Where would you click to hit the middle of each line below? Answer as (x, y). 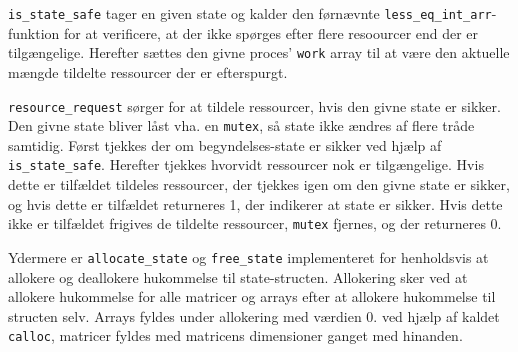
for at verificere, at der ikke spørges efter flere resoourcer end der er (271, 32)
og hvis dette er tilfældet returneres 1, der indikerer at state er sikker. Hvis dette (255, 203)
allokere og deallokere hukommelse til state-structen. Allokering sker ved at (238, 276)
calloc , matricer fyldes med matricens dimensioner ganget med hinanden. (235, 335)
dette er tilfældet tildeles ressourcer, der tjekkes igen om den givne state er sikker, (259, 184)
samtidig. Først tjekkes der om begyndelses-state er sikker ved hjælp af (225, 144)
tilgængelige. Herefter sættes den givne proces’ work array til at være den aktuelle (259, 52)
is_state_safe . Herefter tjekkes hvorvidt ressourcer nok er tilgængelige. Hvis (246, 164)
